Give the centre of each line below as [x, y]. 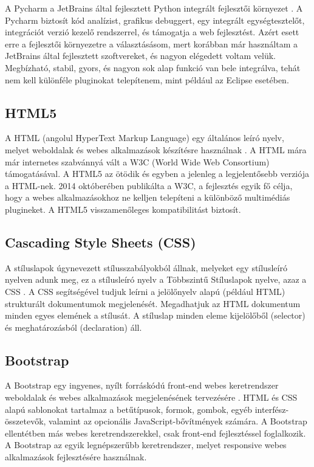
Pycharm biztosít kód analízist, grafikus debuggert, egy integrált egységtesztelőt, [155, 20]
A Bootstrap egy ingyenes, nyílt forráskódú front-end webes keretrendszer [142, 385]
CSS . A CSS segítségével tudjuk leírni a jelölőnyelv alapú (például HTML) [145, 291]
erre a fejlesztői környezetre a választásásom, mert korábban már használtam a [152, 43]
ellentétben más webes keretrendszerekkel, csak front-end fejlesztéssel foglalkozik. [155, 433]
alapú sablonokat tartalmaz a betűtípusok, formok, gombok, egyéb [129, 409]
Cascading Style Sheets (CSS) [101, 242]
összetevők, [26, 421]
